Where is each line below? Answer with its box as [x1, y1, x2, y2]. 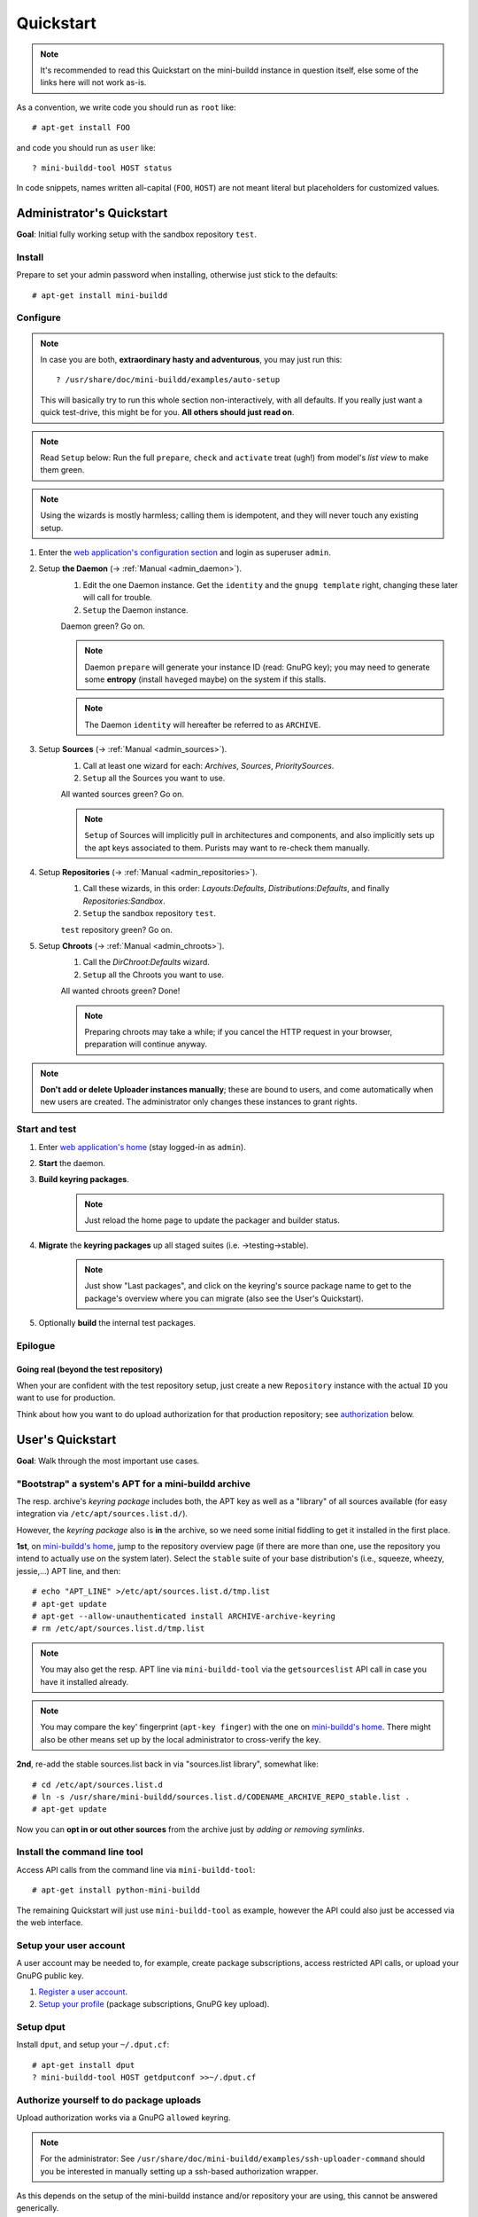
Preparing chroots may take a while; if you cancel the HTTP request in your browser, [84, 1026, 393, 1037]
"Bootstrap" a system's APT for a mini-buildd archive [16, 1477, 251, 1490]
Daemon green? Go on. [60, 621, 145, 631]
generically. [16, 2203, 59, 2213]
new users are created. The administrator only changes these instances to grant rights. [40, 1096, 358, 1108]
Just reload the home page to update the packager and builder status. [84, 1215, 340, 1226]
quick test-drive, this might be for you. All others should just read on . [40, 407, 295, 418]
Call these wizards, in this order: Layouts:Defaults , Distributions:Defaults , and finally [82, 883, 389, 894]
